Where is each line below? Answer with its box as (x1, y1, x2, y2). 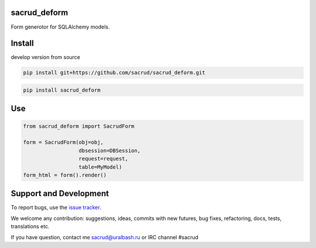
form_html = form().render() (23, 172, 107, 178)
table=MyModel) (78, 163, 122, 170)
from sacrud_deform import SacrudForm (23, 123, 135, 130)
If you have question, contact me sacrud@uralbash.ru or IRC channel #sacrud (11, 233, 199, 240)
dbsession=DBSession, (78, 147, 140, 154)
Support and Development (11, 188, 109, 198)
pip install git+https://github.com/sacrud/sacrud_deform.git (23, 69, 205, 76)
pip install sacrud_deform (23, 86, 101, 93)
